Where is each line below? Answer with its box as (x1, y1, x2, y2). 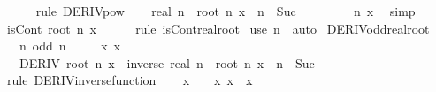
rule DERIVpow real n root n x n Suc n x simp (35, 2, 416, 19)
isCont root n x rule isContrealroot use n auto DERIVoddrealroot (6, 19, 430, 37)
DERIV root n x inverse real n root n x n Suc (19, 53, 315, 72)
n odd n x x (19, 36, 120, 55)
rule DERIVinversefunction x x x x (6, 71, 253, 89)
